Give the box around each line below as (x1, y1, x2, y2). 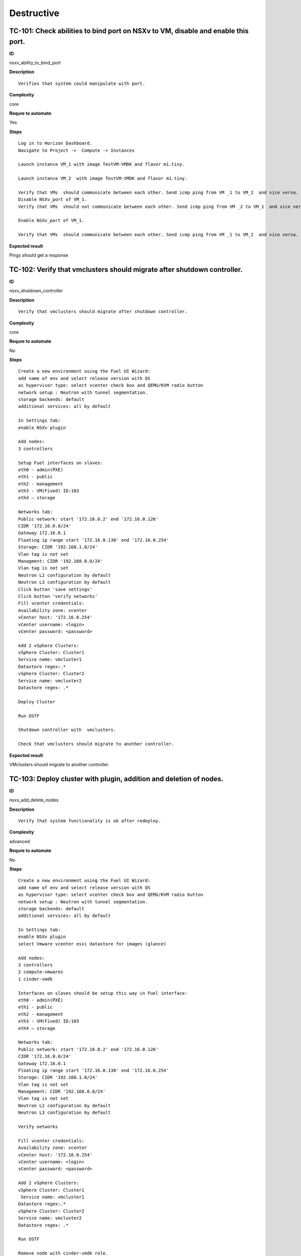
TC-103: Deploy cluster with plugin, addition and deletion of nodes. (9, 774, 224, 783)
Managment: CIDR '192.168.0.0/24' (18, 558, 103, 564)
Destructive (9, 8, 60, 19)
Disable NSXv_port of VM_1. (18, 196, 87, 202)
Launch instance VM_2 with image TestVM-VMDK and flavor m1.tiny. (18, 176, 188, 181)
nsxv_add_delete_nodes (9, 797, 59, 803)
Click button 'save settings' (18, 586, 93, 592)
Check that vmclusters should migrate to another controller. (18, 741, 175, 747)
